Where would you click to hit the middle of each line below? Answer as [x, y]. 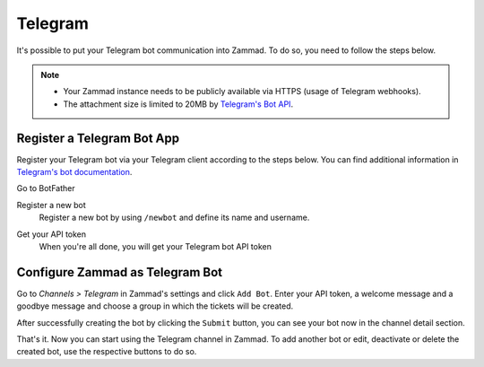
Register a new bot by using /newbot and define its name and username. [174, 218]
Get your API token [52, 234]
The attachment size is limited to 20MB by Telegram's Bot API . [178, 104]
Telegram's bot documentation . [74, 172]
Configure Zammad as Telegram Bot [120, 272]
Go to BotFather [46, 188]
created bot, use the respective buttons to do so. [107, 352]
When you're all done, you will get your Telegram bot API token [156, 246]
